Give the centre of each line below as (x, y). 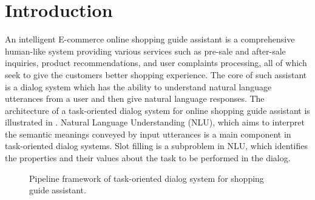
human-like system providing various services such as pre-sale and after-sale (145, 51)
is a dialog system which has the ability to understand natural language (138, 86)
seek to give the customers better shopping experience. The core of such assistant (156, 74)
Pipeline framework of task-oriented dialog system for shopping (147, 178)
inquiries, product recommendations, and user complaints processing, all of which (156, 63)
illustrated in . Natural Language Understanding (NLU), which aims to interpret (155, 122)
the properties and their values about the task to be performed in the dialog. (148, 158)
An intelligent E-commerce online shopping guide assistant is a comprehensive (150, 39)
